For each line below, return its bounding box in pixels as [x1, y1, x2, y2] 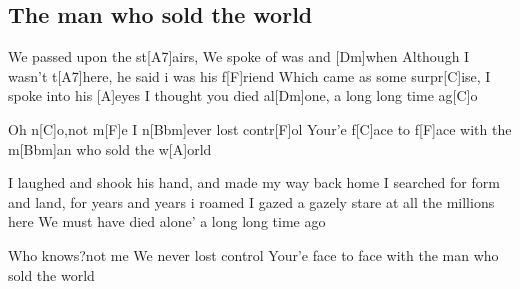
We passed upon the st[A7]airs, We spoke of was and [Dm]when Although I [8, 46, 470, 67]
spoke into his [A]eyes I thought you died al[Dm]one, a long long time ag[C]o [8, 85, 478, 106]
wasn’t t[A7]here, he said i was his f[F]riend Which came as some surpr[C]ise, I [8, 65, 491, 86]
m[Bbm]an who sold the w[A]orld [8, 138, 212, 159]
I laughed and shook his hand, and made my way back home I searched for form [8, 172, 500, 193]
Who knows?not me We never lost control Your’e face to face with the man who [8, 244, 499, 265]
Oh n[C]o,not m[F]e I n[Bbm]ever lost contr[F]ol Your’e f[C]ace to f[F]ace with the [8, 118, 512, 139]
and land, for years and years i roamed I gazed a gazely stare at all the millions [8, 191, 495, 212]
